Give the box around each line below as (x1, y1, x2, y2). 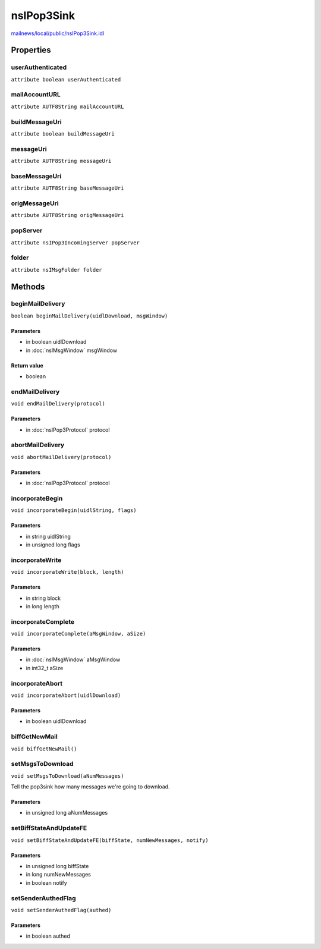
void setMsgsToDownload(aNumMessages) (11, 772, 124, 779)
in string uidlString (26, 533, 71, 540)
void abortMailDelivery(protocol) (11, 454, 112, 460)
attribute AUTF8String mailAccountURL (11, 103, 124, 110)
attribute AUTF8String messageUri (11, 158, 112, 165)
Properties (11, 45, 51, 55)
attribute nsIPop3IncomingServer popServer (11, 239, 140, 246)
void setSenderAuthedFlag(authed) (11, 907, 112, 913)
